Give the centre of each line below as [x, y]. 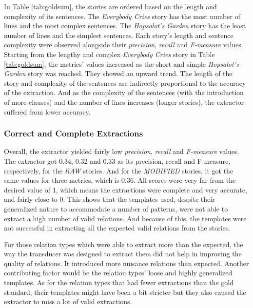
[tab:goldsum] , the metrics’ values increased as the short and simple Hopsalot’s [121, 64]
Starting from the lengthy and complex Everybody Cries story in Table [109, 54]
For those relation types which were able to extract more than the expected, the [124, 244]
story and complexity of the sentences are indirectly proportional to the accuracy [125, 83]
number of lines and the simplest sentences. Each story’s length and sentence [119, 35]
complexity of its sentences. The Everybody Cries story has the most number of [122, 16]
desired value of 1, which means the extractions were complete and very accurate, [126, 189]
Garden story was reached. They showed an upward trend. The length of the [118, 73]
